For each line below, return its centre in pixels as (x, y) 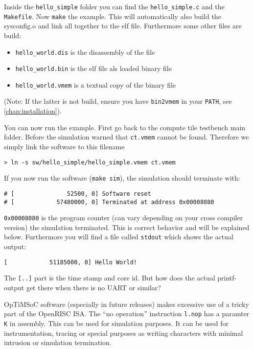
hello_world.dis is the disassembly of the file (85, 52)
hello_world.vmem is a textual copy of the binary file (96, 84)
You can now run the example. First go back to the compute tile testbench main (125, 127)
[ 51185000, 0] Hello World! (71, 262)
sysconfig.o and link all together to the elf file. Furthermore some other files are (123, 26)
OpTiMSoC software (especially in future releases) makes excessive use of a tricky (126, 304)
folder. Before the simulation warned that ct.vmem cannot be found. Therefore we (126, 137)
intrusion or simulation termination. (58, 342)
